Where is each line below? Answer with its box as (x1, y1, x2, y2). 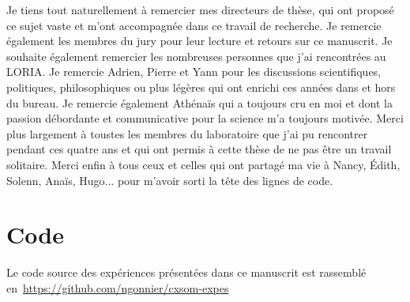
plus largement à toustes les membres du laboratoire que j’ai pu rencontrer (6, 125, 368, 142)
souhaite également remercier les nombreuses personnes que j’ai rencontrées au (6, 47, 386, 64)
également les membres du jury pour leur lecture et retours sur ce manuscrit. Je (6, 32, 393, 49)
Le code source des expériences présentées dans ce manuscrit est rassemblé (6, 264, 367, 281)
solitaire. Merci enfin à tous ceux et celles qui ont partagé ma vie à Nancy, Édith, (6, 156, 401, 172)
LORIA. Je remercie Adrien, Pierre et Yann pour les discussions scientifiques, (6, 63, 382, 80)
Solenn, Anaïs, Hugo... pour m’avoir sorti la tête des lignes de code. (6, 172, 333, 188)
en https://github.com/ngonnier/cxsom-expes (6, 279, 229, 296)
